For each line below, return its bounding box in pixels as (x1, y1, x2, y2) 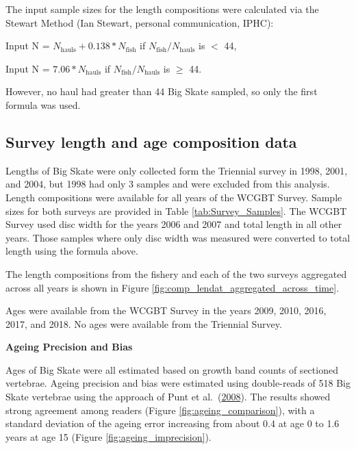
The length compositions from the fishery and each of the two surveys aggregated (5, 266, 347, 281)
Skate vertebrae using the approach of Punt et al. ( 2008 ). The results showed (5, 389, 331, 404)
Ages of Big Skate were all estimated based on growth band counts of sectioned (5, 362, 338, 376)
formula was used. (5, 97, 81, 112)
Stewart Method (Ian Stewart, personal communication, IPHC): (5, 15, 274, 29)
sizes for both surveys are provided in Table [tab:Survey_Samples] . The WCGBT (5, 203, 347, 218)
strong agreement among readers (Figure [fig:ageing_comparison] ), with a (5, 402, 315, 417)
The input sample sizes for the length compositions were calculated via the (5, 2, 319, 16)
